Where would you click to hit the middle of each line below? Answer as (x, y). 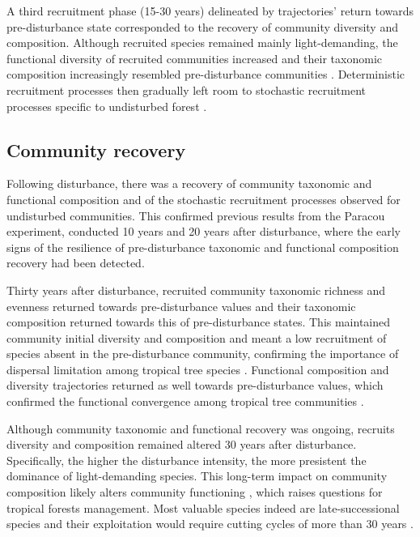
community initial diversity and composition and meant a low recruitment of (197, 337)
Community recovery (96, 149)
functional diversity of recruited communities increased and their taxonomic (195, 58)
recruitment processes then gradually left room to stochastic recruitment (186, 89)
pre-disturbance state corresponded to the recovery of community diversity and (202, 26)
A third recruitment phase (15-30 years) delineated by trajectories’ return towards (210, 11)
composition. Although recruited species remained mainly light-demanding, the (202, 43)
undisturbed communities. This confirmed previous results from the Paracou (196, 215)
